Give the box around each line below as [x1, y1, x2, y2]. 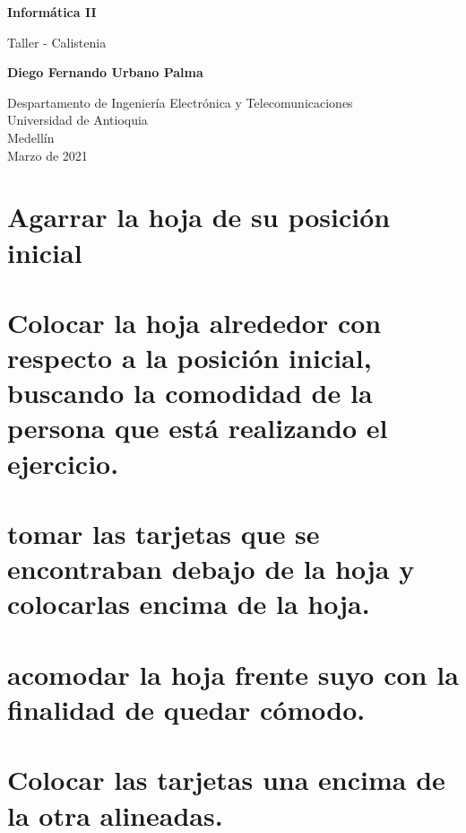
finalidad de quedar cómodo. [7, 690, 366, 727]
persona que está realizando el [7, 409, 388, 446]
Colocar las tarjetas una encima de [7, 761, 445, 798]
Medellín [7, 127, 55, 146]
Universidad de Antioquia [7, 110, 148, 129]
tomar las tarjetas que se [7, 515, 320, 552]
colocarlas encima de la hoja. [7, 585, 370, 622]
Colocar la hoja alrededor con [7, 303, 382, 340]
